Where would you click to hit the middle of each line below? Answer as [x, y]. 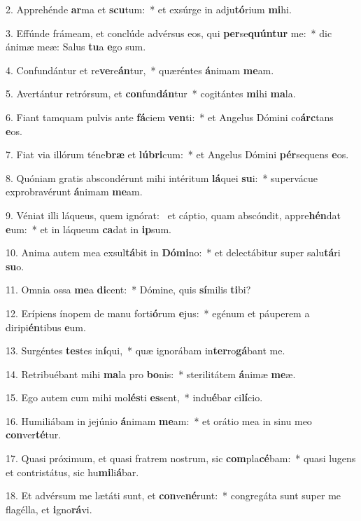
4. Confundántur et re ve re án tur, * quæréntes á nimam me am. [140, 70]
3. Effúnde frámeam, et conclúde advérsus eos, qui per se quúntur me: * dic [169, 33]
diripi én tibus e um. [46, 327]
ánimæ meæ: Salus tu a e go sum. [76, 47]
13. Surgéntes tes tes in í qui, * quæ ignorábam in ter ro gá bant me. [146, 350]
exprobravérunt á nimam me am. [74, 192]
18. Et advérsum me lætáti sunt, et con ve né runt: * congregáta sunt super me [174, 495]
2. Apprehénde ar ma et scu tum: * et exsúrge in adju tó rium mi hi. [149, 9]
